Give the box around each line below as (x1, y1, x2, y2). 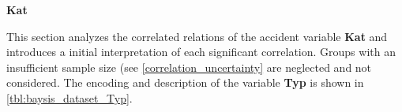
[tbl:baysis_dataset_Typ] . (6, 89, 133, 106)
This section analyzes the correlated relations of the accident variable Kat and (6, 28, 388, 44)
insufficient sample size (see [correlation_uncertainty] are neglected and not (6, 58, 372, 75)
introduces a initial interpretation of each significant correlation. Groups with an (6, 43, 396, 60)
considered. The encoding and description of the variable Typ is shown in (6, 74, 364, 91)
